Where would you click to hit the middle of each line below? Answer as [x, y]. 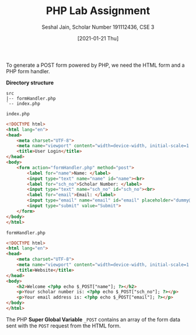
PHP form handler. [28, 71]
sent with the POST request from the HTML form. [64, 326]
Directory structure [30, 83]
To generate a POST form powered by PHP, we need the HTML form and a [95, 65]
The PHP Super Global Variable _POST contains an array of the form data [93, 319]
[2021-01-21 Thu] [98, 38]
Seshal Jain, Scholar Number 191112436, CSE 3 [98, 27]
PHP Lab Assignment [98, 11]
